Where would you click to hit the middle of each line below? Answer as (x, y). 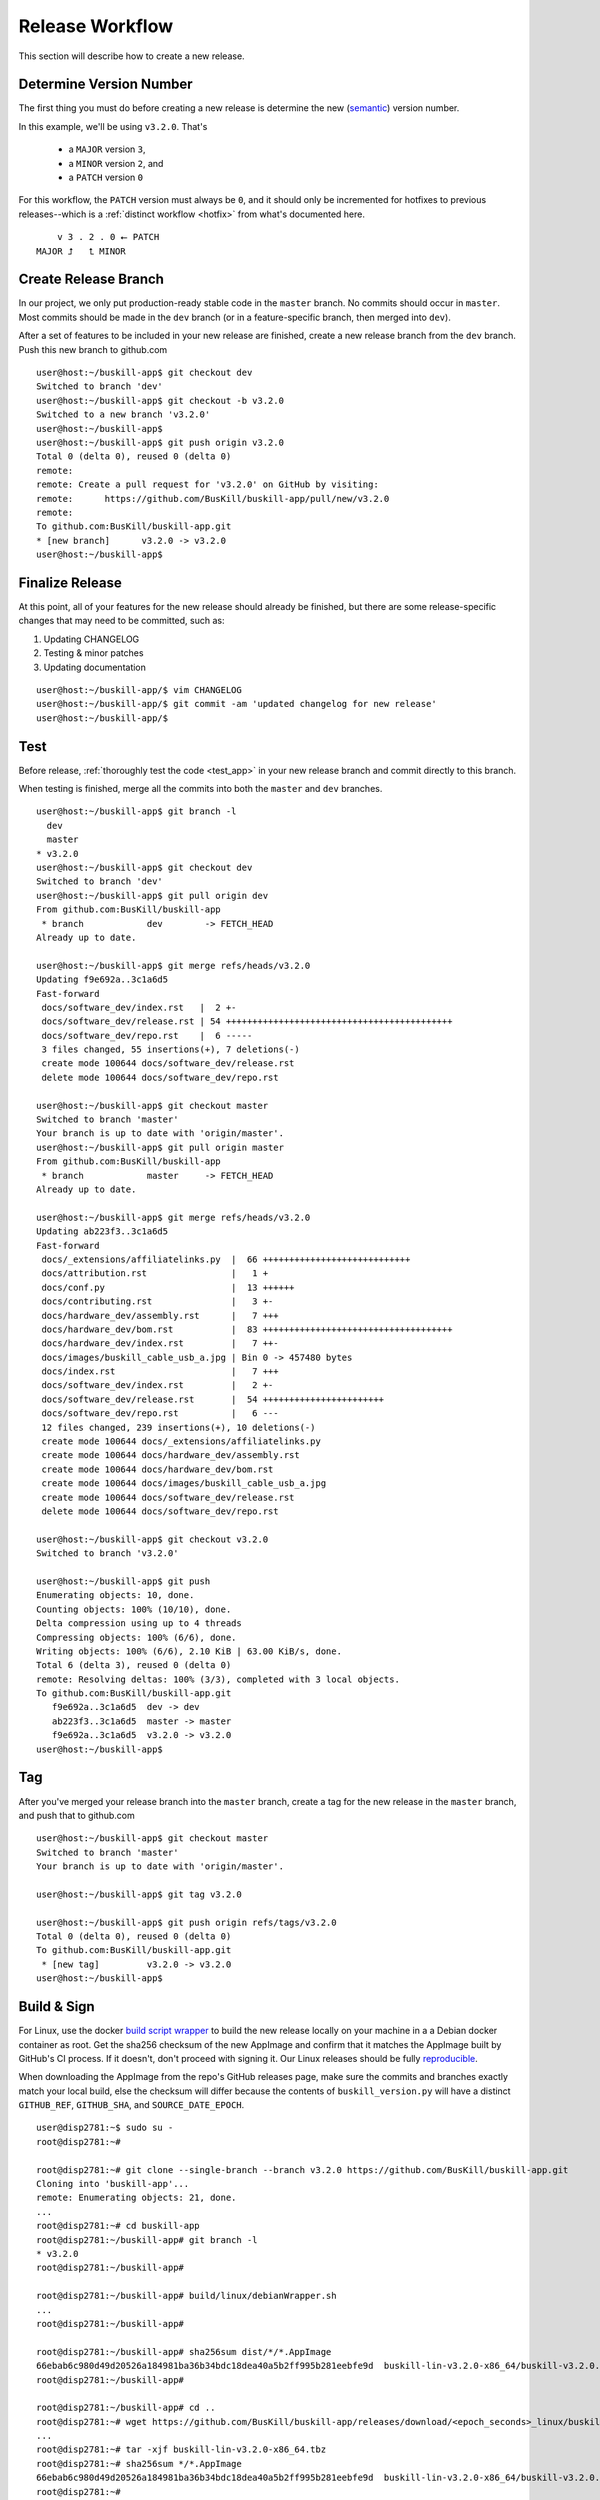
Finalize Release (70, 582)
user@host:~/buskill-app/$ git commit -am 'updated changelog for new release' (236, 704)
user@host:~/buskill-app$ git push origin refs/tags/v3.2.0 (186, 1922)
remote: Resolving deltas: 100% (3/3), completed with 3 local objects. (218, 1679)
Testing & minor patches (93, 653)
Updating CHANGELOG (91, 639)
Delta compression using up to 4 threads (139, 1623)
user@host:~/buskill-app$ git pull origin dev (152, 895)
